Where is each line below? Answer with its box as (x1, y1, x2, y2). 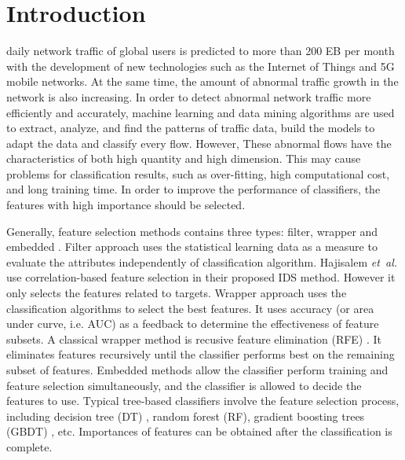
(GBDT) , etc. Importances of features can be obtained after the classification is (6, 423, 392, 440)
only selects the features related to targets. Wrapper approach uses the (6, 285, 347, 301)
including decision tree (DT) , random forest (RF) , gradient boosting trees (6, 407, 365, 424)
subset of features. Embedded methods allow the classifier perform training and (6, 362, 389, 377)
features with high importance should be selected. (6, 197, 246, 213)
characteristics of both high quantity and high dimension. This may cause (6, 150, 361, 167)
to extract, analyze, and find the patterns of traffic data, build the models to (6, 120, 375, 136)
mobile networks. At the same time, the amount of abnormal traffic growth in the (6, 73, 399, 90)
